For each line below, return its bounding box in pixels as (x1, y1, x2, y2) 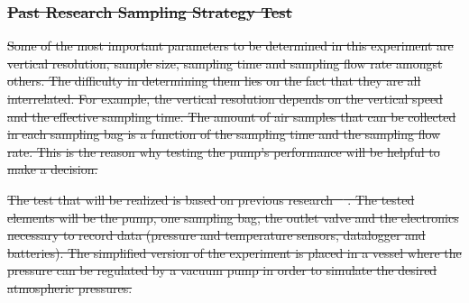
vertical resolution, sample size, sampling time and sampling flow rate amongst (7, 53, 443, 72)
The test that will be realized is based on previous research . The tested (7, 189, 415, 208)
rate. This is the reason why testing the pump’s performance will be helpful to (7, 142, 440, 161)
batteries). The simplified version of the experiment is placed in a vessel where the (7, 243, 462, 262)
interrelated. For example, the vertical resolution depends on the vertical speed (7, 89, 443, 107)
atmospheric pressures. (7, 278, 133, 297)
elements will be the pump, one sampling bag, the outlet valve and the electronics (7, 207, 459, 226)
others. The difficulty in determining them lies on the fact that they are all (7, 71, 421, 90)
